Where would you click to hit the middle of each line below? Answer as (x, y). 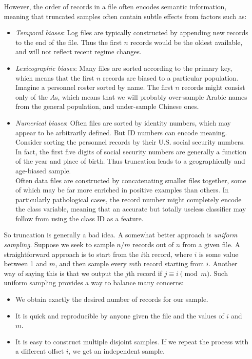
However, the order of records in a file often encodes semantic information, (115, 6)
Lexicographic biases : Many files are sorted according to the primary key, (124, 68)
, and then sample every (91, 264)
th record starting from (169, 264)
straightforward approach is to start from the (71, 254)
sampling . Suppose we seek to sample (59, 244)
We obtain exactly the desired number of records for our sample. (112, 299)
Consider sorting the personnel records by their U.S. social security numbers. (130, 142)
